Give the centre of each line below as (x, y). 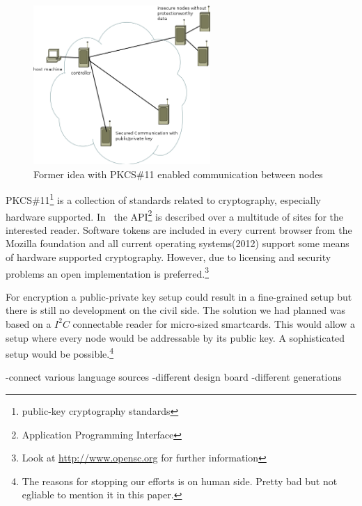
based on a (29, 323)
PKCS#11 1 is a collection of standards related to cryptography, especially (163, 199)
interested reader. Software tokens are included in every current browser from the (179, 229)
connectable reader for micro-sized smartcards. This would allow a (214, 323)
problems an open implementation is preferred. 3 (108, 272)
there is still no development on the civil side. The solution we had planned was (176, 310)
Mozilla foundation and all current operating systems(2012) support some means (178, 243)
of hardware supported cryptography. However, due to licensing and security (168, 256)
